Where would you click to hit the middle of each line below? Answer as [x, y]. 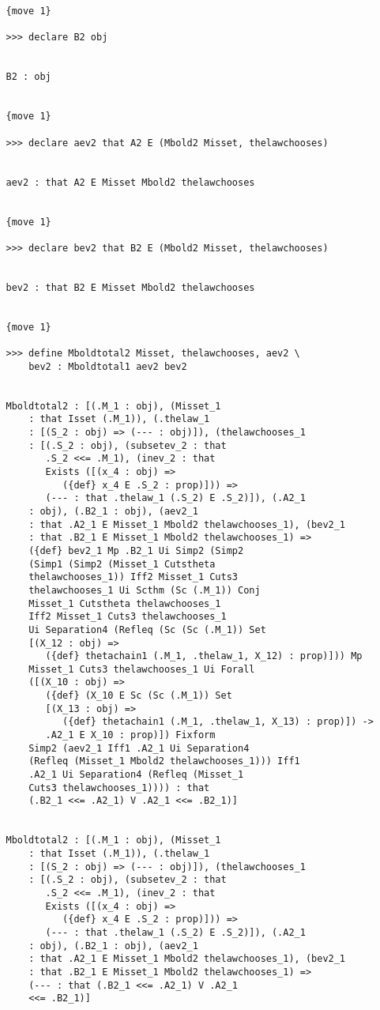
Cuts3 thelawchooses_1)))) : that [119, 788]
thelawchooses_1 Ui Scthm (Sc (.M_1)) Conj [145, 590]
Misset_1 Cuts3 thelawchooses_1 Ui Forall [142, 669]
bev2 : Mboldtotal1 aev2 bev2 [108, 366]
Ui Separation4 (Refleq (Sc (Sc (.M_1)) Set [147, 629]
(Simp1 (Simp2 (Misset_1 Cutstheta [122, 564]
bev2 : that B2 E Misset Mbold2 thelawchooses [130, 287]
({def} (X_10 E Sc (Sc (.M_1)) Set [139, 696]
